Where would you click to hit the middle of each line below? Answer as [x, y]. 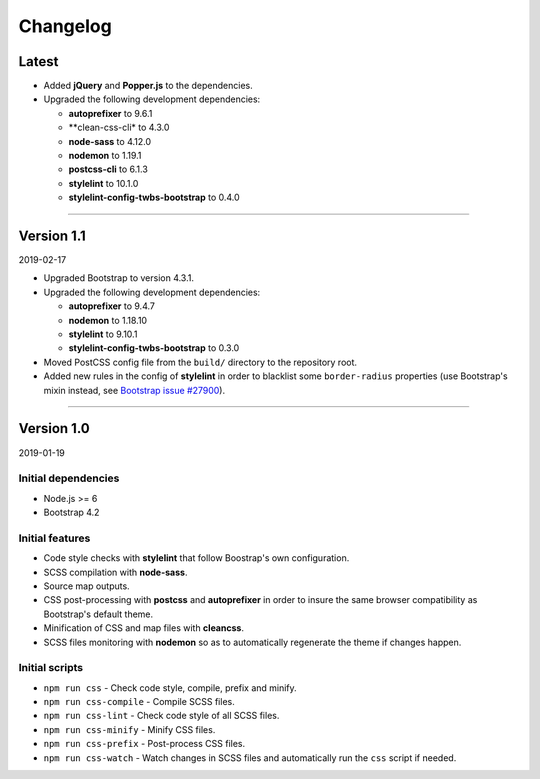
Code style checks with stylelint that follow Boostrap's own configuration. [196, 558]
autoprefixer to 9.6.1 [110, 113]
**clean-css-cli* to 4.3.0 [119, 127]
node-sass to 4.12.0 [110, 141]
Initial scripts [51, 668]
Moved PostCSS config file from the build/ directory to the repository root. [200, 362]
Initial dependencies [69, 478]
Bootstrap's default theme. [98, 614]
